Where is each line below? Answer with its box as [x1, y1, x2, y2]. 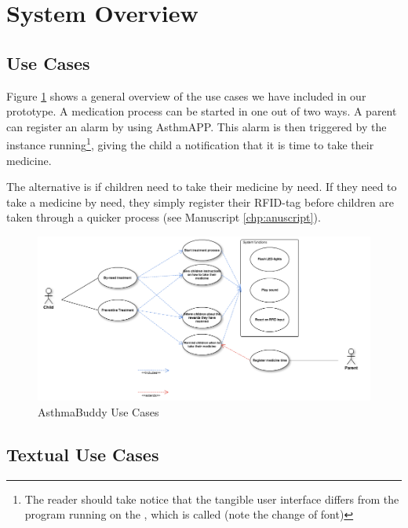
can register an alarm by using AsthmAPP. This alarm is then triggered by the [6, 118, 387, 134]
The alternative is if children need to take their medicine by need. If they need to [6, 178, 397, 195]
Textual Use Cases [6, 442, 159, 466]
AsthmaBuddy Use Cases [38, 403, 159, 420]
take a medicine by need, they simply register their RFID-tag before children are [6, 193, 395, 210]
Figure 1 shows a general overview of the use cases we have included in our [6, 87, 366, 104]
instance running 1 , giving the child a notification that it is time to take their [6, 134, 374, 153]
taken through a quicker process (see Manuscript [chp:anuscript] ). [6, 209, 321, 225]
